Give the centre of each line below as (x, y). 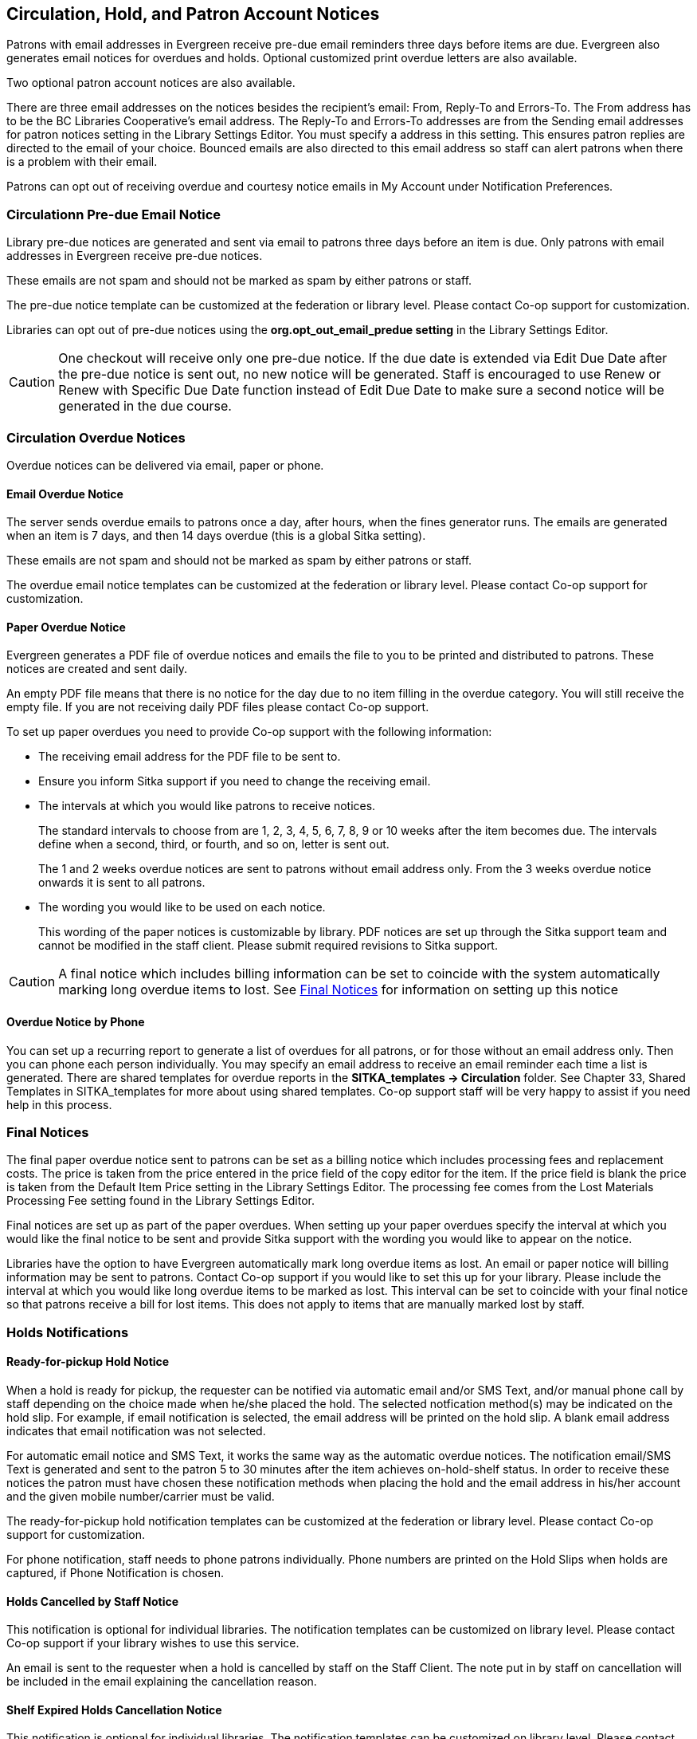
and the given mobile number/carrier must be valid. (141, 1496)
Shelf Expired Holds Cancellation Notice (114, 1709)
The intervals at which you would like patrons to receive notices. (207, 806)
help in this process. (59, 1104)
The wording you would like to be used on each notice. (182, 907)
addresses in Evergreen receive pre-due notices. (135, 256)
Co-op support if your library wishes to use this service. (153, 1643)
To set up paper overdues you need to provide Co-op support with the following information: (249, 732)
